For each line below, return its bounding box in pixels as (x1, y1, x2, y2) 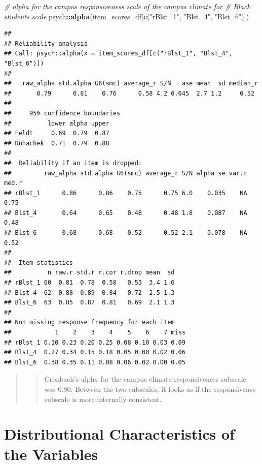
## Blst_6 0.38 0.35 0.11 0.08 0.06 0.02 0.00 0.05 (4, 358, 185, 366)
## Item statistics (4, 259, 73, 266)
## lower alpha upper (4, 119, 109, 127)
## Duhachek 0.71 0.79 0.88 (4, 139, 109, 147)
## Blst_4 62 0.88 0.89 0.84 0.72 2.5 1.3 (4, 289, 175, 296)
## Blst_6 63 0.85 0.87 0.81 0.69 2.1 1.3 (4, 299, 175, 306)
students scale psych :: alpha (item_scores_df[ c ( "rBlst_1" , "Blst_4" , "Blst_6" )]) (4, 11, 249, 21)
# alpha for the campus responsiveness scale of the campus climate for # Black (4, 1, 250, 11)
